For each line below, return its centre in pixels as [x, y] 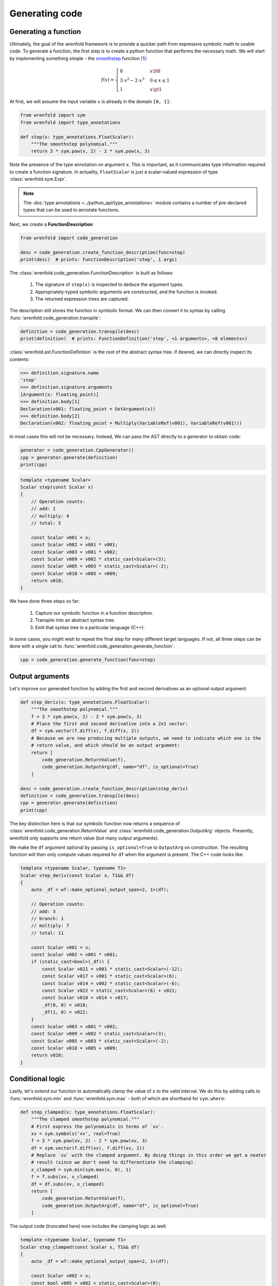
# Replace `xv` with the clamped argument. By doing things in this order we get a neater [149, 1155]
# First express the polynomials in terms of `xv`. [97, 1126]
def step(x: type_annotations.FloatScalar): [77, 137]
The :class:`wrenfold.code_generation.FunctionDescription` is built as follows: [92, 273]
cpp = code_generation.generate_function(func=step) [88, 660]
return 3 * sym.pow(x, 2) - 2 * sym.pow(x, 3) [91, 151]
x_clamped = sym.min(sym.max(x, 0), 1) [81, 1169]
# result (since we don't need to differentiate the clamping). [114, 1162]
